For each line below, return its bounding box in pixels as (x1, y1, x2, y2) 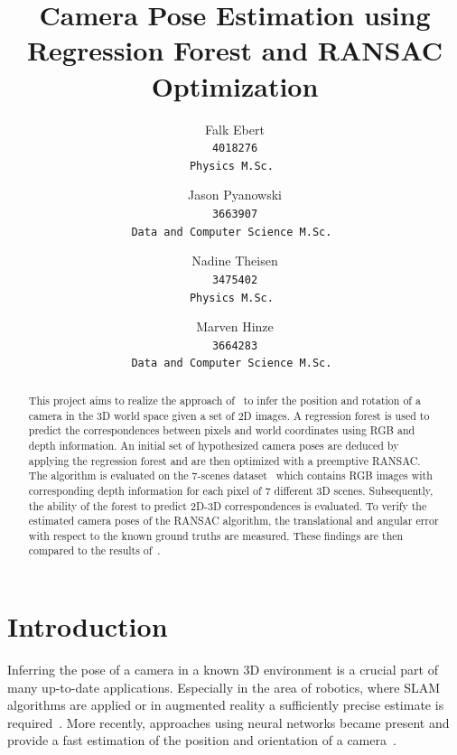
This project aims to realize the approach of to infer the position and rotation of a (28, 392, 421, 407)
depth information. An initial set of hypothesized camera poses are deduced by (28, 437, 399, 452)
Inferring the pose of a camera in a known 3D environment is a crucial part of (7, 660, 438, 679)
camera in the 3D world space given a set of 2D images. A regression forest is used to (28, 407, 430, 423)
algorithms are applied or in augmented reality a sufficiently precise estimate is (7, 695, 444, 714)
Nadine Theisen (191, 251, 278, 270)
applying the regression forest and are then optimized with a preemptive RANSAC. (28, 452, 421, 468)
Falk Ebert (205, 119, 265, 138)
